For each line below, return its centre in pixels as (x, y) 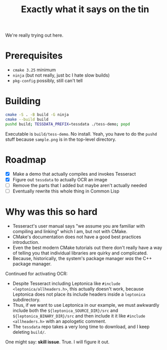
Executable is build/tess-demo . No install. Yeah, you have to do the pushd (81, 134)
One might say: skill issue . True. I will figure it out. (57, 342)
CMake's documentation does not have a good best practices (77, 237)
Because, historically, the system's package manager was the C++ (82, 258)
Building (23, 101)
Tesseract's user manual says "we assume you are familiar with (79, 226)
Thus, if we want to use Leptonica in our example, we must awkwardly (86, 305)
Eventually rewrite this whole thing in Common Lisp (66, 191)
